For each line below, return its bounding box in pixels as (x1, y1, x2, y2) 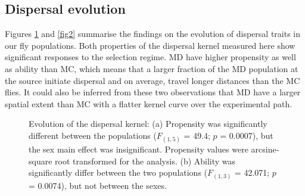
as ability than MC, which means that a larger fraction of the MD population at (5, 62, 298, 74)
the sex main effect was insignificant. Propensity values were (29, 143, 248, 155)
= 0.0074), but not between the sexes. (29, 179, 167, 191)
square (29, 154, 52, 167)
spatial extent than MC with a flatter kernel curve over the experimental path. (5, 97, 292, 110)
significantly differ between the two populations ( (29, 166, 208, 179)
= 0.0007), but (220, 129, 273, 141)
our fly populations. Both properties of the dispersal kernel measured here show (5, 39, 295, 51)
